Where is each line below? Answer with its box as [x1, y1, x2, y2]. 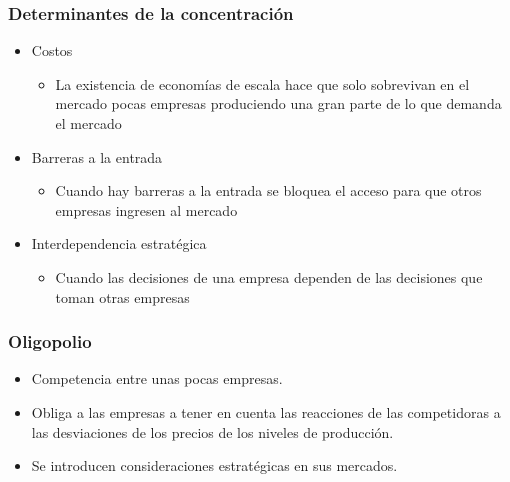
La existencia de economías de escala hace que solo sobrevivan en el [55, 73, 470, 94]
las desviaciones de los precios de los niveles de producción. [31, 421, 394, 442]
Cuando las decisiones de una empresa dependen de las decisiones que [55, 266, 483, 287]
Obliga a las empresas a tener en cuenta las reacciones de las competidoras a [31, 401, 501, 422]
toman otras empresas [55, 286, 190, 307]
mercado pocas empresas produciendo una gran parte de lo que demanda [55, 93, 502, 114]
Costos [31, 40, 73, 61]
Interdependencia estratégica [31, 233, 207, 254]
